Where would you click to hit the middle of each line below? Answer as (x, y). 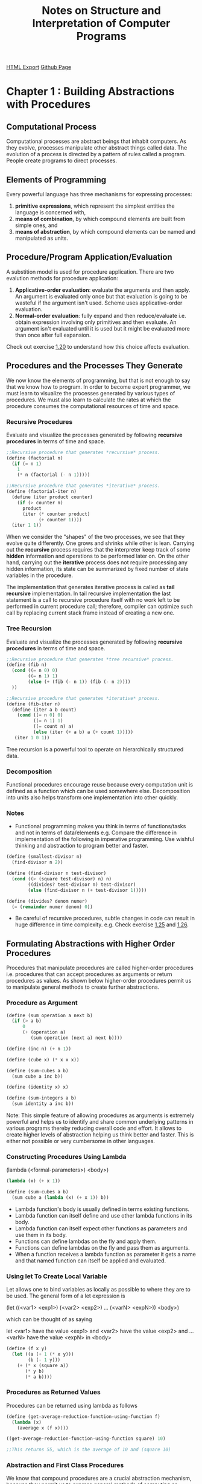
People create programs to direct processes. (62, 160)
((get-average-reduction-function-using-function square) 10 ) (86, 1439)
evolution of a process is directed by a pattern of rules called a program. (96, 154)
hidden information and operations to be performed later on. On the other (98, 556)
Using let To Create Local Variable (57, 1276)
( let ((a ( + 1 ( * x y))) (43, 1354)
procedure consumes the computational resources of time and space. (93, 406)
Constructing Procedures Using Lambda (66, 1156)
